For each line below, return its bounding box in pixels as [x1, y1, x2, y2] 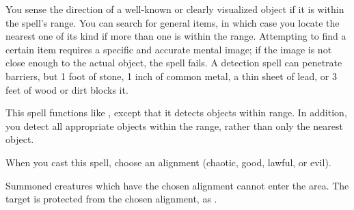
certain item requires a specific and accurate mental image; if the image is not [5, 42, 332, 56]
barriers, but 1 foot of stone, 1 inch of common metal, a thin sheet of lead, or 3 [5, 68, 337, 83]
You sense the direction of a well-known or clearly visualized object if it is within [5, 2, 344, 16]
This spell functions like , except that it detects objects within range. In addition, [5, 105, 347, 120]
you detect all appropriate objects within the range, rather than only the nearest [5, 118, 343, 133]
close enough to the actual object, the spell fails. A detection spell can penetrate [5, 55, 342, 70]
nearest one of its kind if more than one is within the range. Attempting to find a [5, 29, 346, 43]
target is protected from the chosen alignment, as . [5, 192, 217, 206]
